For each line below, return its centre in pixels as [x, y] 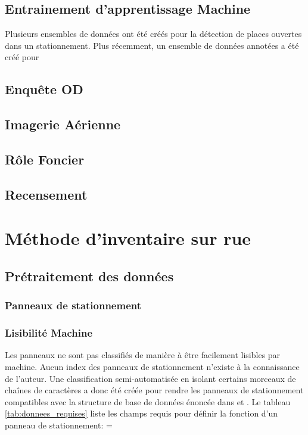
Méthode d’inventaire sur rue [128, 238]
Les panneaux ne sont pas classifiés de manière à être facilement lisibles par [143, 355]
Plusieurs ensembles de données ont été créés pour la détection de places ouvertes [153, 34]
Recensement [46, 194]
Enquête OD [44, 89]
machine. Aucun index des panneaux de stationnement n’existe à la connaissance [152, 366]
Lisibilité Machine [49, 333]
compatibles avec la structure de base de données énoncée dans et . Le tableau [148, 401]
